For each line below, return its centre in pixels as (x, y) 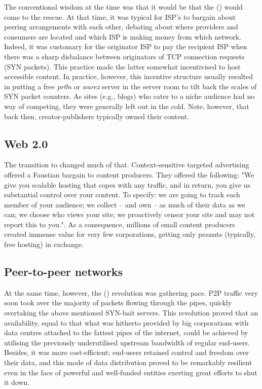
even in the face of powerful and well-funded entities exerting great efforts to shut (131, 372)
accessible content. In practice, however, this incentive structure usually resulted (129, 76)
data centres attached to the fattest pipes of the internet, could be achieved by (126, 332)
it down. (17, 382)
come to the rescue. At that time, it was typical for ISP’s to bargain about (120, 16)
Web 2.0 (26, 143)
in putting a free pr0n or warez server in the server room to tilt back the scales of (130, 86)
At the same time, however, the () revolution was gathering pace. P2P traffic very (131, 292)
